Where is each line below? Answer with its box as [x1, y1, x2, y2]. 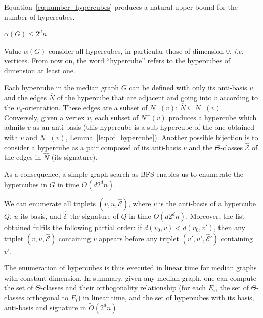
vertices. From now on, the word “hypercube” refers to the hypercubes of [4, 55, 231, 66]
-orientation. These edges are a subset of [22, 102, 148, 113]
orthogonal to [26, 292, 69, 302]
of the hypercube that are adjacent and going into [57, 92, 212, 103]
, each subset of [91, 112, 139, 122]
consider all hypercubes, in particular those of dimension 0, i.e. [49, 45, 244, 56]
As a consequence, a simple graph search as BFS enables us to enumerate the [4, 169, 244, 179]
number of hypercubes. [4, 11, 75, 22]
